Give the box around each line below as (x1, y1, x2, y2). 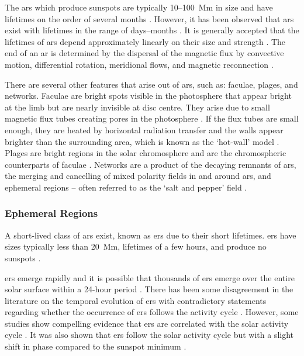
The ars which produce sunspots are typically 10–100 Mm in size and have (5, 1, 273, 13)
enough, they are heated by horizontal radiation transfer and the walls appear (5, 123, 284, 136)
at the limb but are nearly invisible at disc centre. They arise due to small (5, 101, 270, 113)
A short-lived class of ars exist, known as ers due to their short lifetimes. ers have (5, 229, 296, 241)
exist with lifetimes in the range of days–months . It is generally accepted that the (5, 24, 299, 36)
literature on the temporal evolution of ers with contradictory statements (5, 294, 267, 306)
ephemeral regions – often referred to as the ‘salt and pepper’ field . (5, 181, 247, 193)
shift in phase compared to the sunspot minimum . (5, 340, 186, 352)
